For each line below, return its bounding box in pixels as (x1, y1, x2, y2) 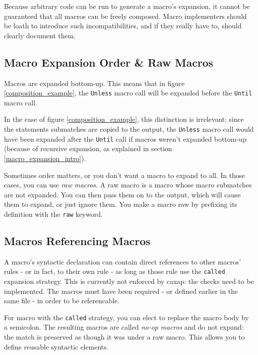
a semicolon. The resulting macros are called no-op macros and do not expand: (4, 322, 244, 332)
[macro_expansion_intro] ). (4, 153, 86, 163)
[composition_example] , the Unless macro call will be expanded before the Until (4, 88, 253, 98)
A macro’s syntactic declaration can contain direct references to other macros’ (4, 256, 241, 266)
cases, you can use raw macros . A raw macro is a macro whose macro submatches (4, 179, 252, 190)
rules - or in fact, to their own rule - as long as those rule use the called (4, 266, 225, 276)
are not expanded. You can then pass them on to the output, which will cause (4, 189, 241, 199)
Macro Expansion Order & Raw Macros (4, 54, 213, 70)
